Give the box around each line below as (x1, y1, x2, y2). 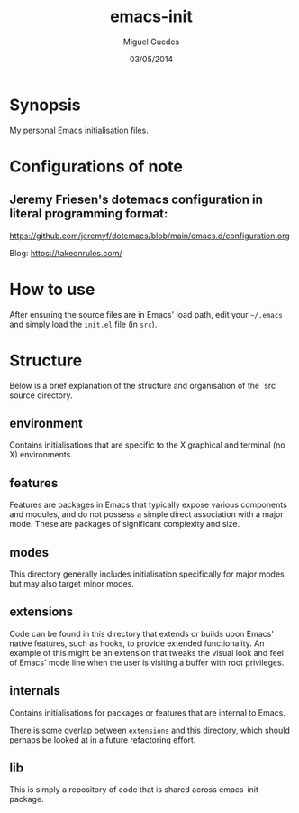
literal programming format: (9, 206, 168, 222)
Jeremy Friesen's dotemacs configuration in (9, 192, 264, 208)
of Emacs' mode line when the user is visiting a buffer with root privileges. (9, 657, 285, 668)
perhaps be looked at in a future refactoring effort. (9, 734, 196, 745)
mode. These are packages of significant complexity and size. (9, 519, 240, 530)
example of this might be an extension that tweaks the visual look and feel (9, 647, 284, 658)
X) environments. (9, 449, 74, 460)
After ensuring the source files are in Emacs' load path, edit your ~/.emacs (9, 309, 284, 319)
